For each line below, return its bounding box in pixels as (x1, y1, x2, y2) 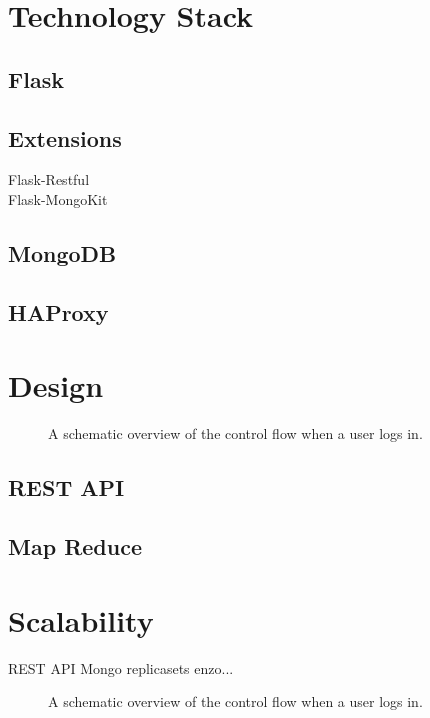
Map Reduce (8, 531, 142, 561)
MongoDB (8, 237, 117, 268)
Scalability (8, 599, 154, 640)
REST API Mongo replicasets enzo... (8, 657, 234, 678)
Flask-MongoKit (8, 188, 108, 209)
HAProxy (8, 296, 109, 327)
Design (8, 365, 104, 406)
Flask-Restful (8, 169, 90, 190)
